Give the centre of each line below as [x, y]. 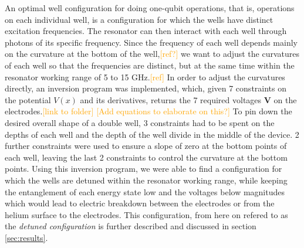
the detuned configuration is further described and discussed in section [131, 226]
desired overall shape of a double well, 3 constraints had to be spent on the [140, 122]
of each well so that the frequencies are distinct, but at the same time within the [150, 65]
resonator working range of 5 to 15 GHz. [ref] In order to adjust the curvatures [145, 77]
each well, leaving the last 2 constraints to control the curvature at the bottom [146, 157]
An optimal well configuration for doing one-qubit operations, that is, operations [150, 8]
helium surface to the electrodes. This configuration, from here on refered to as [146, 214]
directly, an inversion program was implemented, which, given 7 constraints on [146, 88]
